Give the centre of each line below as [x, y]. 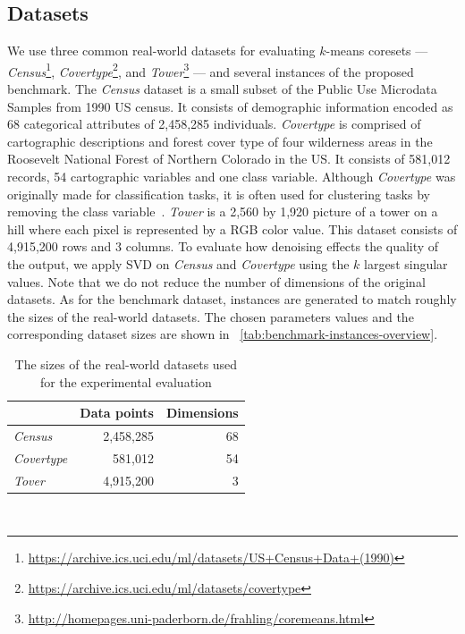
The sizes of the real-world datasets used [126, 363]
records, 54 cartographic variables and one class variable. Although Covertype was [232, 177]
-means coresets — [377, 51]
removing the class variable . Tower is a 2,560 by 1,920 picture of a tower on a [223, 211]
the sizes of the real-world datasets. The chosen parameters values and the [211, 316]
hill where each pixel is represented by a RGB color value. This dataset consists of [232, 228]
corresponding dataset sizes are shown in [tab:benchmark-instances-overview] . [223, 334]
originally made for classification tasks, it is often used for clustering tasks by [219, 194]
